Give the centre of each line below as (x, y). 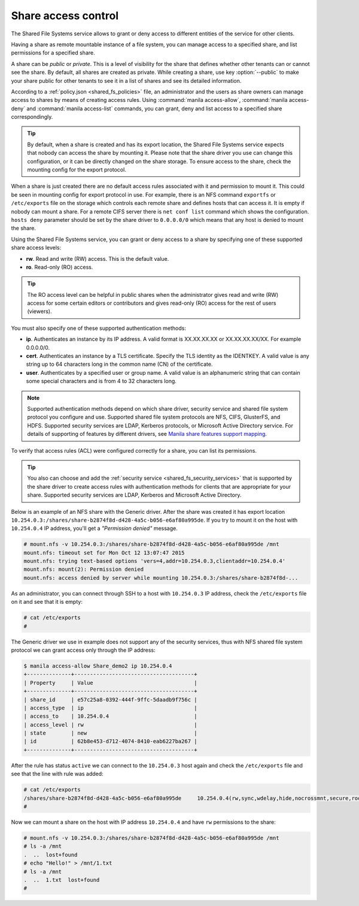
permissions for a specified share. (53, 53)
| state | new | (110, 733)
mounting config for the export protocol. (77, 170)
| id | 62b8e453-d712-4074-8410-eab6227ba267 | (110, 741)
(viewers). (39, 311)
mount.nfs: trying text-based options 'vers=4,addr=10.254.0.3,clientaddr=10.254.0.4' (155, 561)
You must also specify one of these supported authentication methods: (99, 328)
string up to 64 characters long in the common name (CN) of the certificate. (119, 364)
